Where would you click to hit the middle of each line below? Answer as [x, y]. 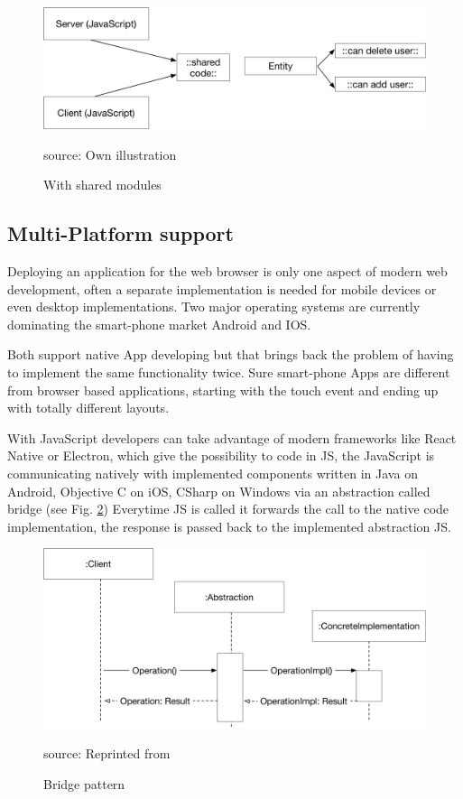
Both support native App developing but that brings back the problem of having [231, 354]
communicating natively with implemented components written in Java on [213, 473]
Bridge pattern [84, 784]
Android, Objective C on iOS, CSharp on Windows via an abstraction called [219, 491]
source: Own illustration [110, 154]
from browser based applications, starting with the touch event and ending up [223, 390]
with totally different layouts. [88, 408]
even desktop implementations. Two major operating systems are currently [214, 307]
